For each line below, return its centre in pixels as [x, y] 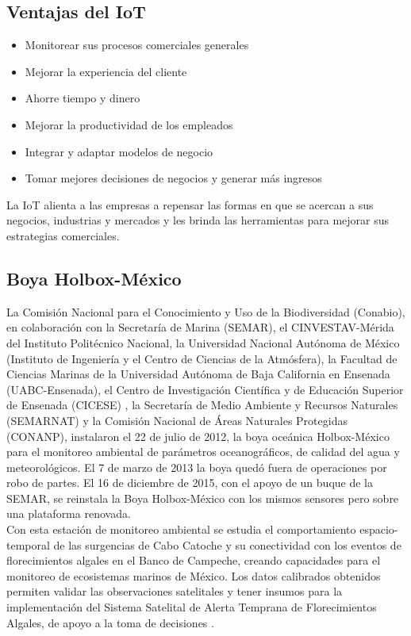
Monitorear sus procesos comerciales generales [137, 45]
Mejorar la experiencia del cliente [106, 71]
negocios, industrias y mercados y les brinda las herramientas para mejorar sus [198, 220]
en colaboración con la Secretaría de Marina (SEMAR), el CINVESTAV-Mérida [200, 327]
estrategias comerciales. [63, 235]
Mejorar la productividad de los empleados [129, 124]
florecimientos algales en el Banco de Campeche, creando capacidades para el [194, 560]
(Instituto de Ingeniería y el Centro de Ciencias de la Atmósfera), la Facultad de [202, 358]
